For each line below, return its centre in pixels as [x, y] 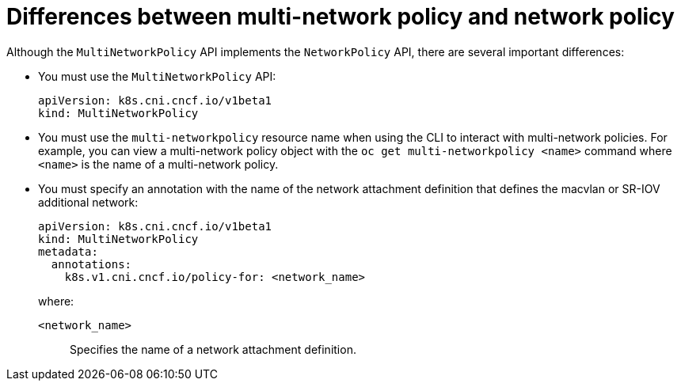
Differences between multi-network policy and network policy [340, 17]
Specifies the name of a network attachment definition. [213, 349]
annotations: [91, 264]
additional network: [88, 202]
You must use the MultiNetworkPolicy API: [157, 76]
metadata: [68, 251]
